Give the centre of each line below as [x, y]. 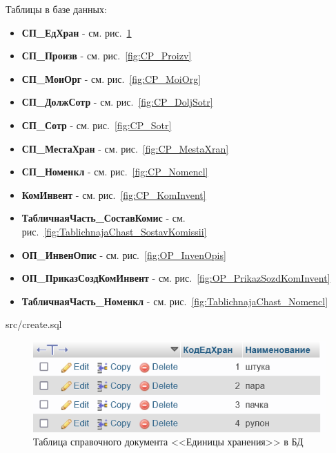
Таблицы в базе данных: [56, 9]
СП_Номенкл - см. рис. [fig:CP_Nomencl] [115, 172]
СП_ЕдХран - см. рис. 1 [77, 32]
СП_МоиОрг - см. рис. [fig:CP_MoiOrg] [111, 78]
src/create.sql [34, 324]
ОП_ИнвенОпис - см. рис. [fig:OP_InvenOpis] [124, 254]
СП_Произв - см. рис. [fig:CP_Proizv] [107, 56]
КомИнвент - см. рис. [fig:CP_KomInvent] [114, 194]
